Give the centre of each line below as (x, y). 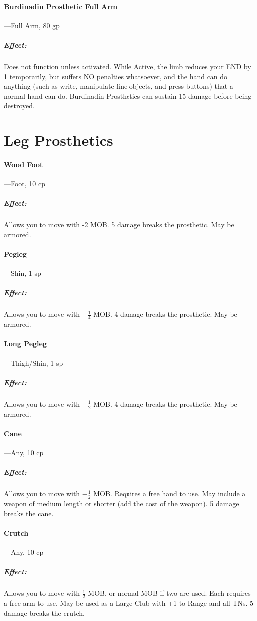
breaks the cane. (29, 513)
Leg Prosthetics (59, 140)
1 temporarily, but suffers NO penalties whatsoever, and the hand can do (116, 76)
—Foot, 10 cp (25, 184)
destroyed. (19, 106)
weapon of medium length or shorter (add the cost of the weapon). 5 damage (122, 503)
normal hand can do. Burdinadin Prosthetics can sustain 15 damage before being (128, 96)
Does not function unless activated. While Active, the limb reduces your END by (128, 66)
